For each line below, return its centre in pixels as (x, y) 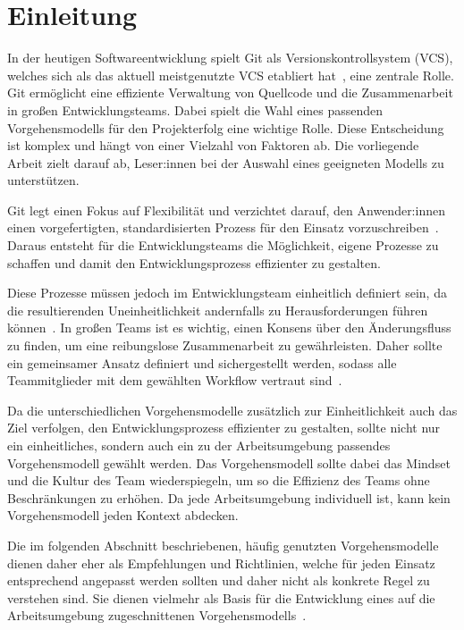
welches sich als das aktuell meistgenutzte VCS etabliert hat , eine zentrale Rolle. (231, 75)
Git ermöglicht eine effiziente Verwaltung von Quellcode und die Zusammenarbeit (230, 92)
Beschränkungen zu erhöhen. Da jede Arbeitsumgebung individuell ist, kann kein (229, 497)
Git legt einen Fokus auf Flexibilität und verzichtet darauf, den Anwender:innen (226, 210)
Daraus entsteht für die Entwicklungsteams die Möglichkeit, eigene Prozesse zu (223, 245)
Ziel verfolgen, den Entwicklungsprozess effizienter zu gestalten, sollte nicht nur (224, 428)
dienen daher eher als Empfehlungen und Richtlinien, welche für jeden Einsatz (221, 563)
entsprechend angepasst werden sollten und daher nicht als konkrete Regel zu (219, 580)
